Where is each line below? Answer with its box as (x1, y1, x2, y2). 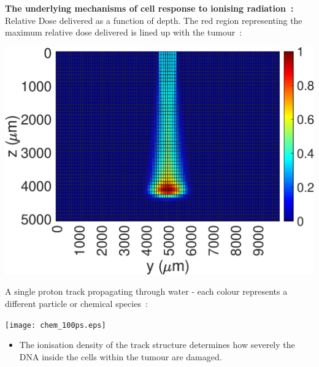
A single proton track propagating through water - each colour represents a (5, 285, 288, 298)
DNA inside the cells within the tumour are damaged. (19, 350, 222, 363)
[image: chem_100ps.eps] (5, 320, 106, 330)
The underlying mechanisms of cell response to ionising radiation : (5, 2, 294, 14)
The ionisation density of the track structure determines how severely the (19, 338, 295, 351)
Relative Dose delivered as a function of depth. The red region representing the (5, 13, 302, 26)
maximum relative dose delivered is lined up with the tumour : (5, 26, 242, 39)
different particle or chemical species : (5, 297, 148, 310)
